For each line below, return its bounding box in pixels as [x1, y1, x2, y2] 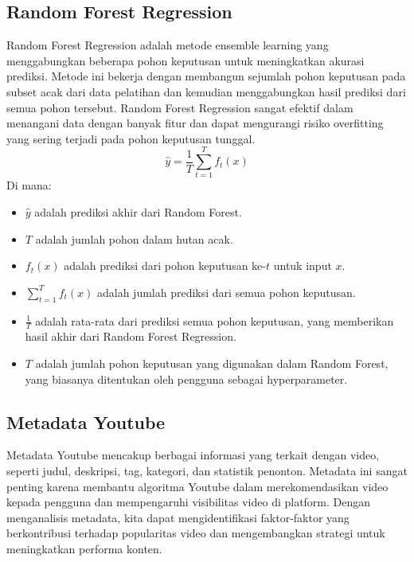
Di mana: [6, 177, 52, 193]
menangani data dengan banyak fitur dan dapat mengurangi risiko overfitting [6, 115, 384, 131]
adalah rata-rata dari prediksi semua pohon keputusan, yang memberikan [35, 312, 394, 329]
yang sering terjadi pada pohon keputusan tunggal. [6, 130, 256, 146]
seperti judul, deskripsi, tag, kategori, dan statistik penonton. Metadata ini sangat [6, 462, 408, 479]
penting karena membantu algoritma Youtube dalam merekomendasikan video [6, 478, 389, 494]
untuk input [273, 257, 332, 274]
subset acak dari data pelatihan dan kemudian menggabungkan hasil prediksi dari [6, 83, 406, 100]
